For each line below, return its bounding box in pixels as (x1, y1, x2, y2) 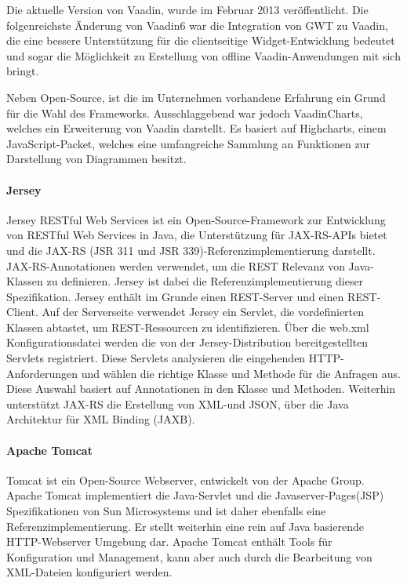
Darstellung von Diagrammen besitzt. (6, 151, 187, 167)
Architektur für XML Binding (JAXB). (6, 411, 195, 427)
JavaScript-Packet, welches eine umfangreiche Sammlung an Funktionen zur (6, 135, 370, 151)
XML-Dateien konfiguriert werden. (6, 564, 173, 580)
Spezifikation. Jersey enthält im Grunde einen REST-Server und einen (6, 288, 344, 304)
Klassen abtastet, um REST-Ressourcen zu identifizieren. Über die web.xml (6, 318, 369, 335)
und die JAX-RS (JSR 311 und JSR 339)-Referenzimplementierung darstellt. (6, 242, 376, 258)
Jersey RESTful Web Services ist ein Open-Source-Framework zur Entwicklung (6, 211, 386, 227)
